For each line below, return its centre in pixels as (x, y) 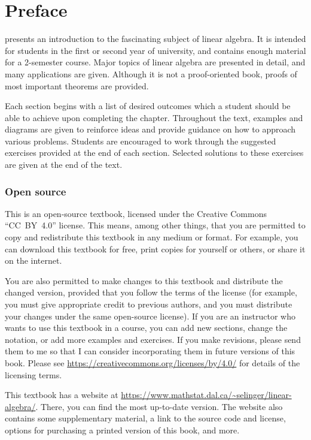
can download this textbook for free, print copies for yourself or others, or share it (155, 248)
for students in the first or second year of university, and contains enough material (155, 50)
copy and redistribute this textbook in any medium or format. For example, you (152, 237)
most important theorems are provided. (77, 85)
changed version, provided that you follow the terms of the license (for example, (151, 292)
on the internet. (33, 260)
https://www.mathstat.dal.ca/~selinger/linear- (206, 395)
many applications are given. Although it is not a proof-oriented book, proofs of (151, 73)
